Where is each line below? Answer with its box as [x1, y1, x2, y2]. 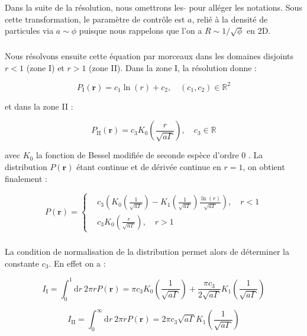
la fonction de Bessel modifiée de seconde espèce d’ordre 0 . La [35, 149, 263, 161]
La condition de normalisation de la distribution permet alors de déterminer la [5, 245, 289, 258]
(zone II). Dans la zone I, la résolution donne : [89, 61, 257, 73]
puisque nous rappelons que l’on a [79, 24, 202, 37]
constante [5, 257, 40, 269]
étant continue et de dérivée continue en [76, 161, 221, 173]
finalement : [5, 172, 47, 184]
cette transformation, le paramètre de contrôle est [5, 12, 185, 25]
